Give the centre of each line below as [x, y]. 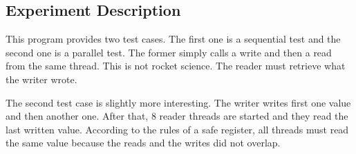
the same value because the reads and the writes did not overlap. [143, 143]
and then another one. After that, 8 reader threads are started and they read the [177, 116]
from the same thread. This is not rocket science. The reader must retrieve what [176, 66]
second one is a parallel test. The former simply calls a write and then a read [169, 52]
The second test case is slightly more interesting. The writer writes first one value [178, 102]
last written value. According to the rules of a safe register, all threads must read [177, 129]
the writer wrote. [41, 79]
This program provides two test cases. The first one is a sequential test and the [173, 39]
